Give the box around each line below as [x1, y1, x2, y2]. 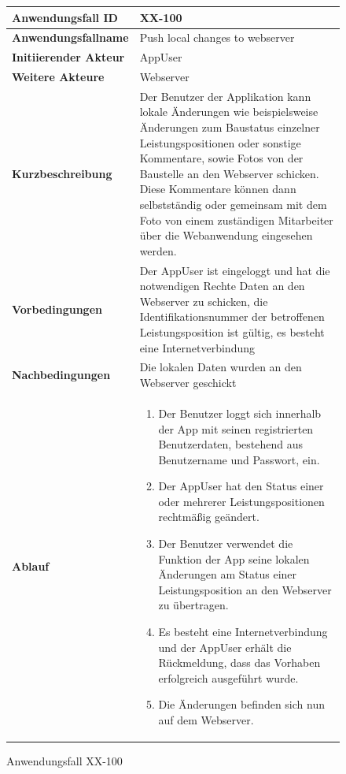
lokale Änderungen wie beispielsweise [139, 103, 318, 120]
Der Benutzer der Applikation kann [139, 87, 311, 104]
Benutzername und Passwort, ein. [158, 451, 320, 467]
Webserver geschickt [139, 374, 237, 391]
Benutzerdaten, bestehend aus [158, 436, 304, 452]
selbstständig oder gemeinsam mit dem [139, 196, 327, 213]
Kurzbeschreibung [12, 165, 112, 181]
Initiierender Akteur [12, 49, 125, 65]
